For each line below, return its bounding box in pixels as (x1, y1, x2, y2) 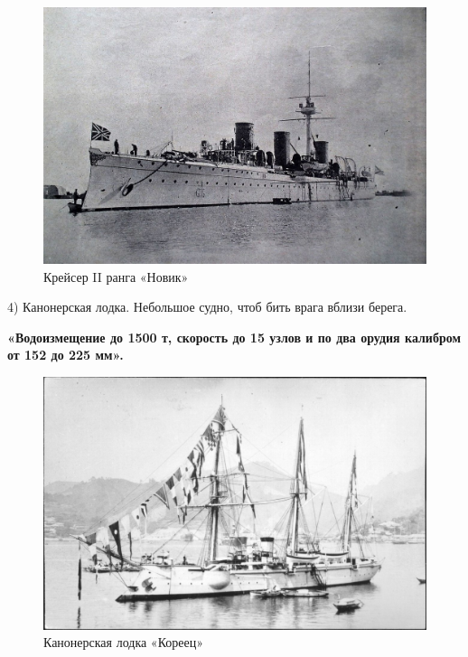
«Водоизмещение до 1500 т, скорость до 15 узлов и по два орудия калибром (7, 327, 461, 346)
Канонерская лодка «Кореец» (43, 633, 203, 652)
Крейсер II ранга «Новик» (43, 267, 189, 286)
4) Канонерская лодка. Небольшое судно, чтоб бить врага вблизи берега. (7, 297, 407, 316)
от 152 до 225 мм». (7, 345, 124, 364)
